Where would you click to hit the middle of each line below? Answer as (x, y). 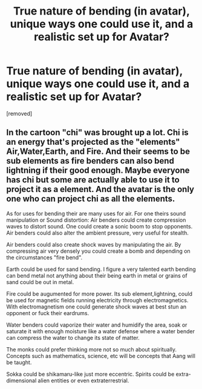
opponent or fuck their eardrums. (48, 313)
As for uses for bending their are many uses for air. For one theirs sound (96, 213)
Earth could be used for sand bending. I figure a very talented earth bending (101, 269)
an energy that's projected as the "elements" (93, 142)
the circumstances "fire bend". (44, 257)
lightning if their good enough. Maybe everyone (98, 171)
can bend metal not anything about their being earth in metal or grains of (97, 275)
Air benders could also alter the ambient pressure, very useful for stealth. (98, 233)
